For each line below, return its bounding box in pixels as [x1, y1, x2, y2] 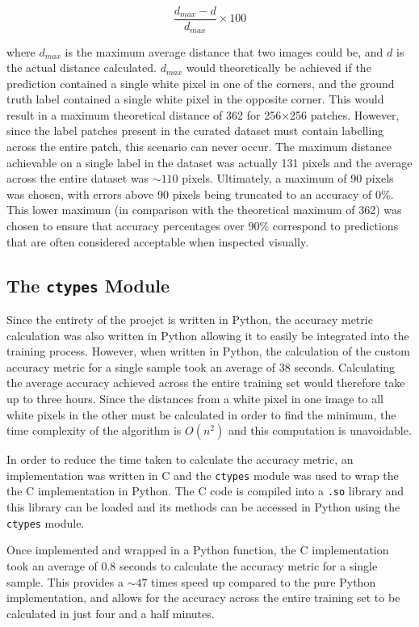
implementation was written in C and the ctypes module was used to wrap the [6, 466, 399, 483]
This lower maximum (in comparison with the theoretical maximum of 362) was [6, 201, 402, 218]
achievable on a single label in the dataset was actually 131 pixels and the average [6, 154, 413, 170]
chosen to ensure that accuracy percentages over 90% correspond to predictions [6, 217, 399, 234]
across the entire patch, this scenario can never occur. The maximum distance [6, 138, 392, 155]
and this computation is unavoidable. [228, 422, 412, 439]
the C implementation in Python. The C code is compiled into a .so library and [6, 482, 404, 499]
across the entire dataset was [6, 170, 149, 187]
